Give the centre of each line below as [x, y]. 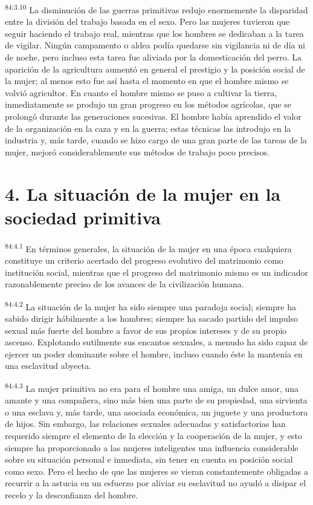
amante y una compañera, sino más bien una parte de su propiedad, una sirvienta [156, 400]
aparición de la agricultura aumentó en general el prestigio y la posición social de [155, 69]
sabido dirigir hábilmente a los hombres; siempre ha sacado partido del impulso [152, 318]
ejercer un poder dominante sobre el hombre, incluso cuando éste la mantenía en [154, 353]
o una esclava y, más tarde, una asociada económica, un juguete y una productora [156, 412]
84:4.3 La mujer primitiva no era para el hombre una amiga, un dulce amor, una [152, 387]
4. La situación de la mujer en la [143, 193]
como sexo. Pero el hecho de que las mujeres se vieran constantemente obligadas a [156, 471]
